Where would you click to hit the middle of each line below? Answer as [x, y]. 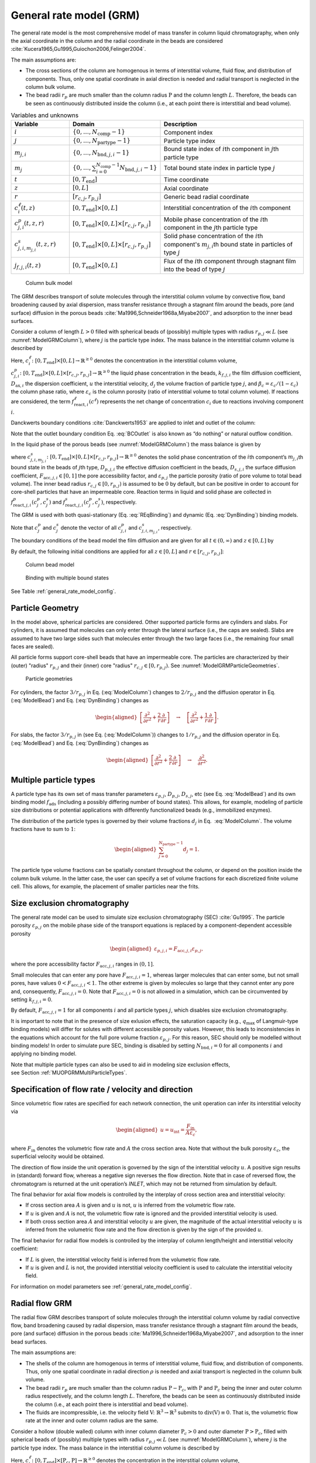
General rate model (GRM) [75, 15]
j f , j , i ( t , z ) [28, 266]
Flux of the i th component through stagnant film [230, 261]
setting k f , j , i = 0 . [32, 1000]
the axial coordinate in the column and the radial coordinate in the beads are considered [117, 40]
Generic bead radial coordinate [206, 197]
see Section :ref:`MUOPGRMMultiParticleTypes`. [69, 1073]
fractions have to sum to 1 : [43, 829]
